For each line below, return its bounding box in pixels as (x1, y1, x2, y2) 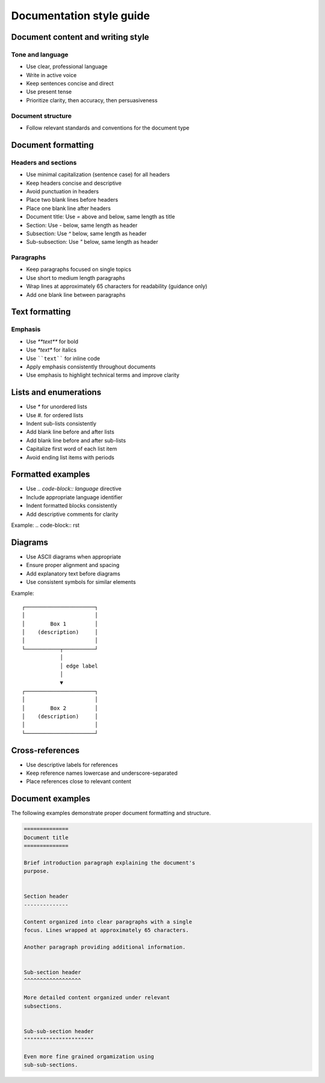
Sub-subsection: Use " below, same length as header (26, 238, 159, 246)
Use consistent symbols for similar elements (26, 579, 136, 586)
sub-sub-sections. (23, 1061, 78, 1069)
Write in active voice (26, 71, 77, 78)
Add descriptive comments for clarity (26, 510, 119, 518)
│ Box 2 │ (22, 704, 99, 712)
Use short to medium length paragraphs (26, 274, 126, 281)
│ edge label (60, 662, 99, 669)
